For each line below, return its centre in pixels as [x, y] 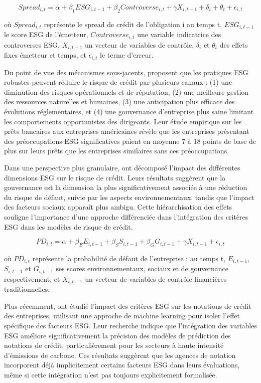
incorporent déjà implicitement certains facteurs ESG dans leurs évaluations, [122, 365]
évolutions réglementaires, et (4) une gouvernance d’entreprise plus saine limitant [129, 111]
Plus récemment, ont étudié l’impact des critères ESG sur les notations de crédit [128, 306]
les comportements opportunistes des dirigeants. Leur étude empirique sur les [123, 121]
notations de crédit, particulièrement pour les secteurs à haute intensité [114, 345]
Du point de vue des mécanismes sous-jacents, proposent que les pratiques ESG [126, 72]
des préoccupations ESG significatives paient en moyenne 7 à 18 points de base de [130, 141]
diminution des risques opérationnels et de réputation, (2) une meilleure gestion [126, 91]
